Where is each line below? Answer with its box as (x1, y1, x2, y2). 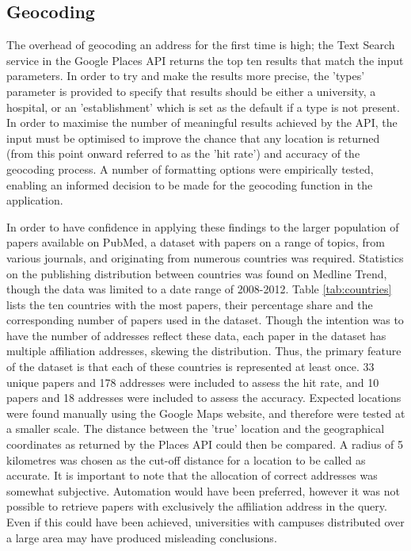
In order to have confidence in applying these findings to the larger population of (6, 218, 399, 235)
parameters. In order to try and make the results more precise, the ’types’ (6, 67, 365, 84)
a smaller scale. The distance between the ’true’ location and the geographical (6, 420, 385, 437)
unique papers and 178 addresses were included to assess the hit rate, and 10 (6, 373, 379, 390)
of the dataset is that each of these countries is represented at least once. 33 (6, 358, 375, 375)
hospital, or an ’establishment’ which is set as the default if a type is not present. (6, 98, 400, 115)
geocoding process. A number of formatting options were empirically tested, (6, 160, 374, 177)
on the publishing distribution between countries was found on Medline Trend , (6, 265, 387, 281)
